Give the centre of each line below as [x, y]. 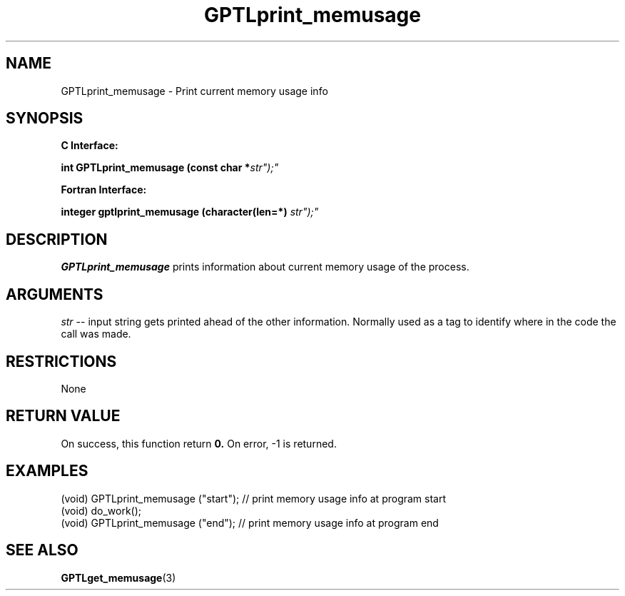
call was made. [96, 334]
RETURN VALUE [63, 416]
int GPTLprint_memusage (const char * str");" [170, 168]
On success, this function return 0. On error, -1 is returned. [199, 443]
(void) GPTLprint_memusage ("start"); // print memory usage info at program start [254, 498]
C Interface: [90, 146]
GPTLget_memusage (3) [118, 577]
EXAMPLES [47, 471]
